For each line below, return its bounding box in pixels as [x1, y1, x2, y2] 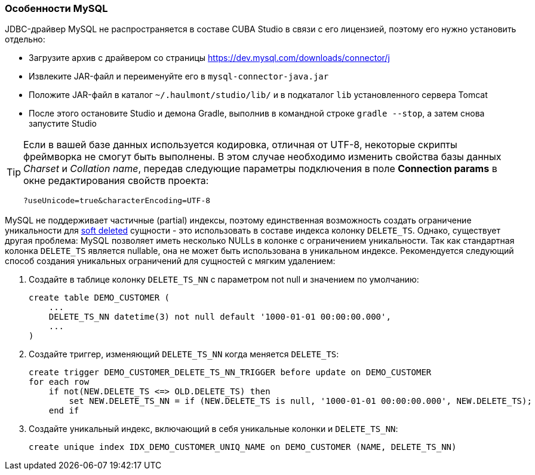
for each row [29, 377, 90, 387]
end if [48, 406, 79, 416]
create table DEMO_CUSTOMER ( [29, 293, 170, 303]
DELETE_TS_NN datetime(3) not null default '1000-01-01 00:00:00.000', [48, 312, 391, 322]
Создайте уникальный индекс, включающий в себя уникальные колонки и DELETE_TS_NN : [29, 424, 398, 434]
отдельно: [5, 34, 45, 45]
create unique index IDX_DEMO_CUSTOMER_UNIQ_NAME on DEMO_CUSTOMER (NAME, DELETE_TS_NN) [29, 442, 457, 452]
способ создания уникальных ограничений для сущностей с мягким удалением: [5, 256, 336, 266]
